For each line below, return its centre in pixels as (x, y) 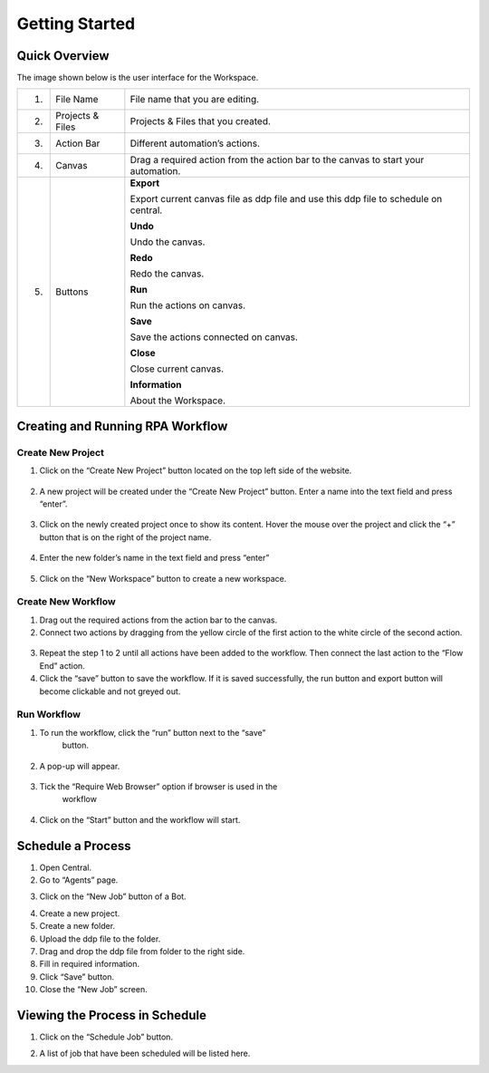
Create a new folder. (77, 926)
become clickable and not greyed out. (110, 691)
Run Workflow (49, 714)
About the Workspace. (178, 401)
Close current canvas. (177, 369)
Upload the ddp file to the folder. (100, 939)
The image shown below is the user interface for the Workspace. (138, 78)
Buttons (72, 292)
